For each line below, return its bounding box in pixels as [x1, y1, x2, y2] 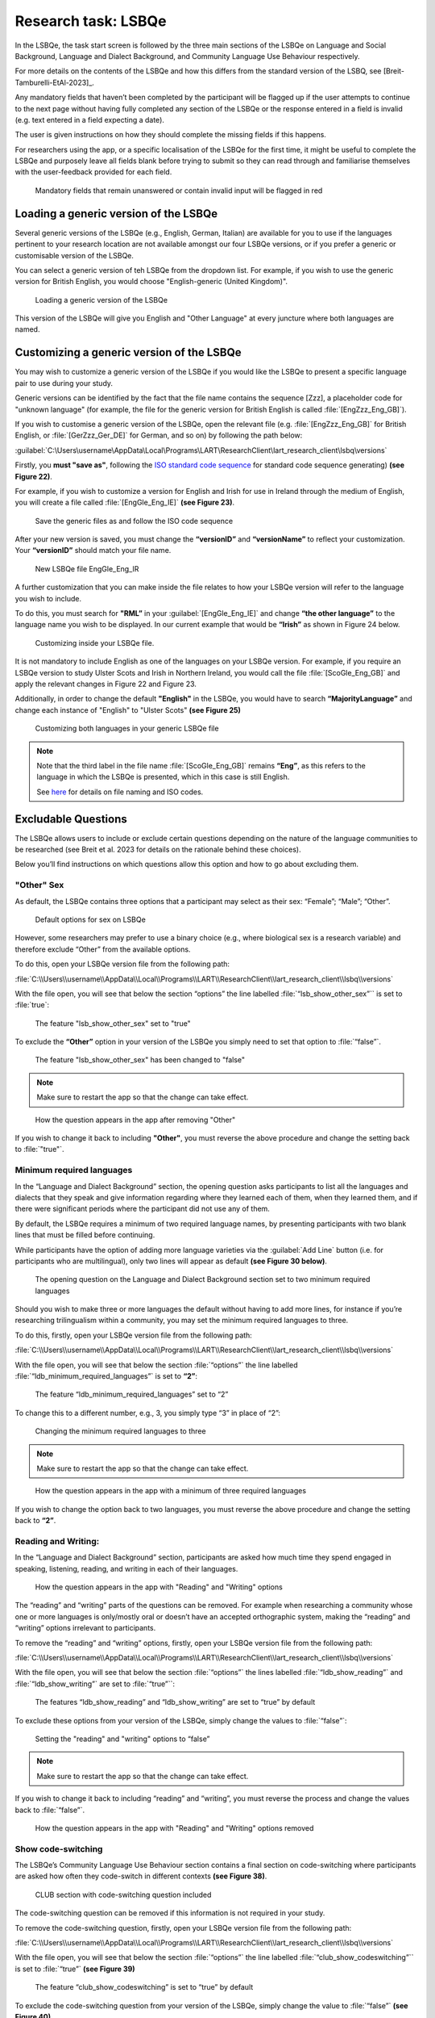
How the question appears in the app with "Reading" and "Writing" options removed [35, 1823, 314, 1832]
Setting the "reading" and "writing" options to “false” [35, 1734, 210, 1744]
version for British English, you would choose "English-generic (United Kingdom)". [14, 277, 288, 287]
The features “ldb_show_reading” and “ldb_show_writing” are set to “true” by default [35, 1698, 316, 1707]
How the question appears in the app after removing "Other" [35, 1115, 236, 1124]
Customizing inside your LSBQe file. [35, 638, 155, 647]
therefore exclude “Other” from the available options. [14, 944, 191, 954]
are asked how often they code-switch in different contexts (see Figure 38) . [14, 1871, 267, 1881]
